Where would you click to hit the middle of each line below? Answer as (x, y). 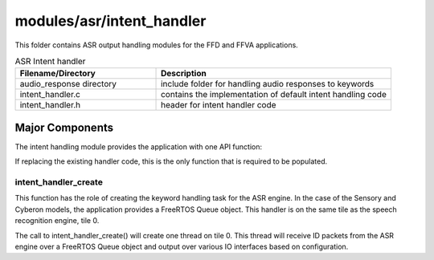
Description (184, 74)
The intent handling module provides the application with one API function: (139, 146)
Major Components (64, 127)
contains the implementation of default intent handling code (274, 95)
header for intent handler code (219, 105)
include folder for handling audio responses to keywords (268, 84)
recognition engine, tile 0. (57, 221)
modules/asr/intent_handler (111, 21)
